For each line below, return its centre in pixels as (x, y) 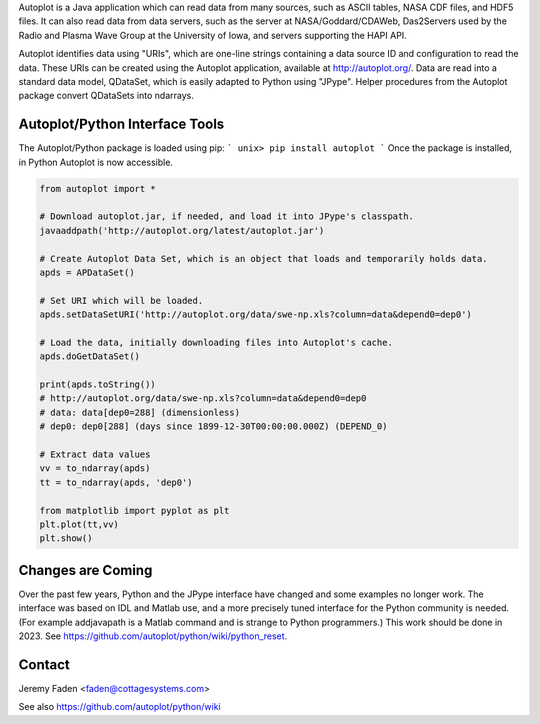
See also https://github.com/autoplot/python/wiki (119, 707)
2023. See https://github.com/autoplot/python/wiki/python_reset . (153, 636)
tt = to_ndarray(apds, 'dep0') (116, 482)
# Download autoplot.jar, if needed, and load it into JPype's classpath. (227, 216)
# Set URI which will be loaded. (121, 300)
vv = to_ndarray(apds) (95, 468)
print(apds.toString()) (98, 384)
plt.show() (66, 538)
